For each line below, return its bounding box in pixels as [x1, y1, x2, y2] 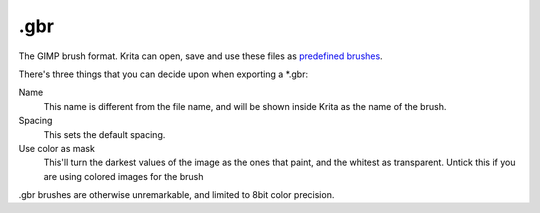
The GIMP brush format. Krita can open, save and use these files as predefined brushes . [18, 50, 384, 62]
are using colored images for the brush [43, 170, 204, 182]
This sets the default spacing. [43, 128, 166, 140]
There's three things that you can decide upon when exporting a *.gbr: [18, 68, 309, 80]
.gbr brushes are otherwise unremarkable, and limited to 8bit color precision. [18, 189, 335, 201]
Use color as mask [18, 142, 95, 154]
